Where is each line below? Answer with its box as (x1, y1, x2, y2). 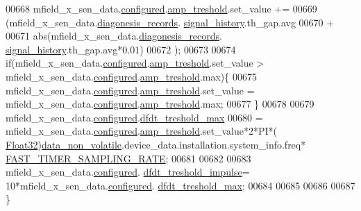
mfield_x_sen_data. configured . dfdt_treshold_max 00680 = (6, 110, 263, 124)
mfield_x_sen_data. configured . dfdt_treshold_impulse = (6, 164, 250, 179)
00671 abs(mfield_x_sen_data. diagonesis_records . (6, 28, 222, 43)
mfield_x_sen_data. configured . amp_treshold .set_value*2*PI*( (6, 124, 278, 138)
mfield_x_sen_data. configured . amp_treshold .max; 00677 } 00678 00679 (6, 96, 314, 111)
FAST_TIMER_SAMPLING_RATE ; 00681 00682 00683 (6, 151, 251, 165)
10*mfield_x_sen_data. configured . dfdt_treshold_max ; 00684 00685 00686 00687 (6, 178, 355, 192)
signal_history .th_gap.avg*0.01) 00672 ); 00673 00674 (6, 42, 236, 56)
